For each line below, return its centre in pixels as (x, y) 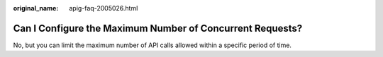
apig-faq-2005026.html (104, 8)
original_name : (36, 8)
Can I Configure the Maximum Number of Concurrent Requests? (158, 28)
